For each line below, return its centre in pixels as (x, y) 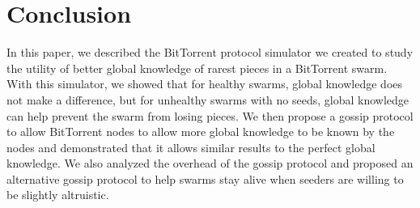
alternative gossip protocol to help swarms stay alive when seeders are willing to (205, 178)
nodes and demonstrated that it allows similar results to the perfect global (191, 147)
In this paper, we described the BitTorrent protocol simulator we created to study (210, 52)
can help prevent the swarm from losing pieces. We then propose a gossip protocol (210, 115)
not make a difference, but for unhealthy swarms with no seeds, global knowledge (208, 99)
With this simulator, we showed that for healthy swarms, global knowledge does (205, 84)
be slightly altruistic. (58, 195)
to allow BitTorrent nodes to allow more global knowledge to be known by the (201, 132)
